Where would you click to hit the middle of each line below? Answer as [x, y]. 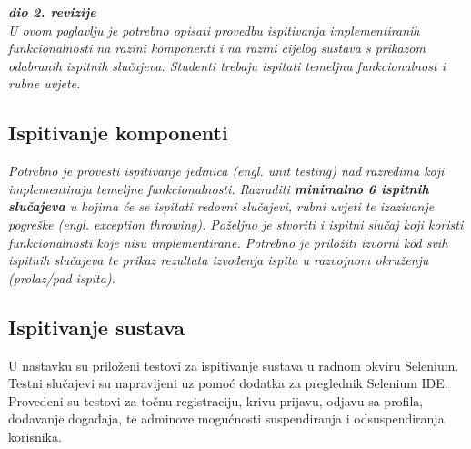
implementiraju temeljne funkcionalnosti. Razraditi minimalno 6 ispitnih [219, 188]
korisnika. [35, 436]
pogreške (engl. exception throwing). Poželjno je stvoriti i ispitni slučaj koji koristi [236, 224]
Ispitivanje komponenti [118, 133]
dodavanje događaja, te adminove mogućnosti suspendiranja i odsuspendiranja [226, 418]
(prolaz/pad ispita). [62, 277]
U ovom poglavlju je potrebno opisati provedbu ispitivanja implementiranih [214, 30]
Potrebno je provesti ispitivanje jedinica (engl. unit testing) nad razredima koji [226, 171]
